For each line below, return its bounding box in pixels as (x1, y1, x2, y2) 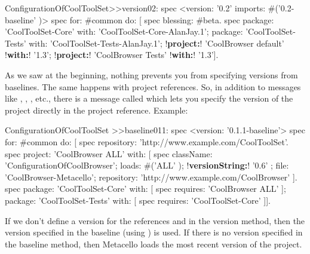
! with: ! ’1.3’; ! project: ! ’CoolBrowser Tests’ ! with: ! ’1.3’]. (5, 48, 219, 61)
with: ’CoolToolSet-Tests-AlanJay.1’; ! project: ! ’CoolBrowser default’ (29, 36, 284, 49)
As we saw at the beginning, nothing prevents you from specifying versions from (5, 68, 298, 81)
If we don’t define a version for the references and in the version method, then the (5, 214, 305, 227)
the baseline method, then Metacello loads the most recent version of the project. (5, 237, 302, 250)
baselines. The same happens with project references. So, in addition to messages (5, 80, 301, 93)
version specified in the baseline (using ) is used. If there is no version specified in (5, 226, 303, 238)
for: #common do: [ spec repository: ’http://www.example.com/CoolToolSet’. (5, 135, 288, 148)
